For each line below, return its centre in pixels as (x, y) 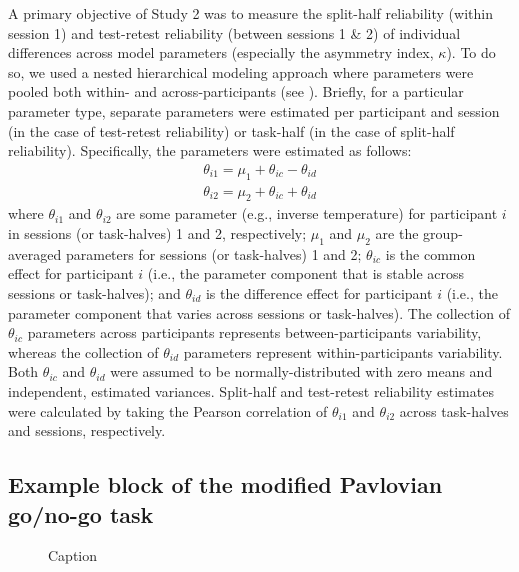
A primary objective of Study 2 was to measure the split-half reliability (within (250, 13)
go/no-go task (81, 513)
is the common (430, 253)
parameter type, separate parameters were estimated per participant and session (254, 110)
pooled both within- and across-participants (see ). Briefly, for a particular (236, 91)
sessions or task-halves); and (94, 292)
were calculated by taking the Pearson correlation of (168, 410)
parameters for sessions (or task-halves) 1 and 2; (213, 253)
